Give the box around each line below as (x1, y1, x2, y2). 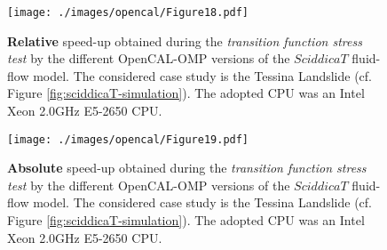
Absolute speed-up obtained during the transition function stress (7, 158, 367, 177)
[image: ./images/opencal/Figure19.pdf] (7, 133, 249, 146)
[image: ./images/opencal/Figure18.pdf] (7, 6, 249, 19)
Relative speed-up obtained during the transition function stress (7, 31, 362, 50)
